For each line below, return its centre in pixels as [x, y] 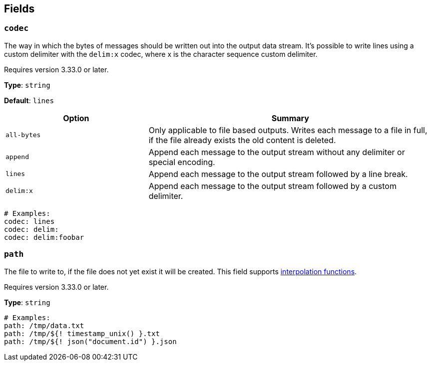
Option [76, 118]
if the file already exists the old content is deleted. [242, 140]
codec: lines [29, 221]
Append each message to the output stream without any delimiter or [277, 152]
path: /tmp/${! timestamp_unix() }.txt [82, 333]
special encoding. [182, 162]
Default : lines [29, 100]
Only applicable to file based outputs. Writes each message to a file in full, [288, 130]
